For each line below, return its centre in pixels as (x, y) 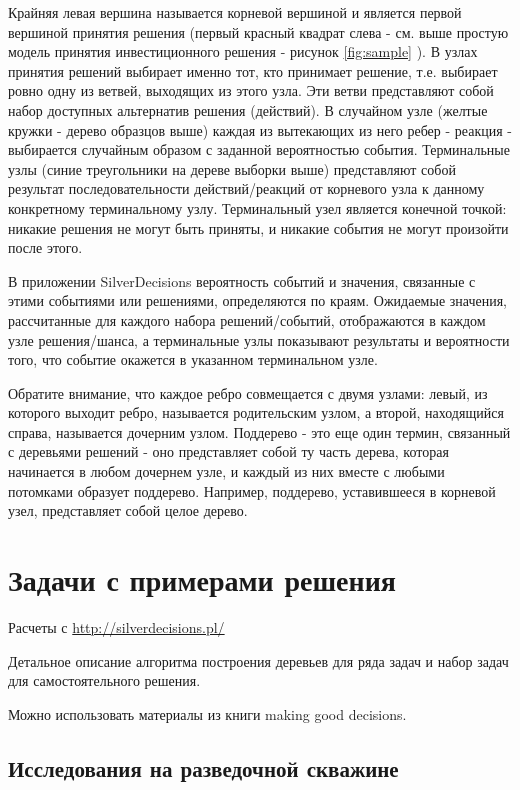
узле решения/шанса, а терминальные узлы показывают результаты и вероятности (259, 339)
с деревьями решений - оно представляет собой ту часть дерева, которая (228, 451)
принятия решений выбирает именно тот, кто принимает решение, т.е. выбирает (253, 70)
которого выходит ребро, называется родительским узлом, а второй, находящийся (256, 412)
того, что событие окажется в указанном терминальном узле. (193, 359)
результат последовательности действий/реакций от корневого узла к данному (246, 188)
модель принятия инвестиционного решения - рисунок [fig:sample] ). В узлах (243, 51)
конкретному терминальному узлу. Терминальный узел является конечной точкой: (257, 207)
